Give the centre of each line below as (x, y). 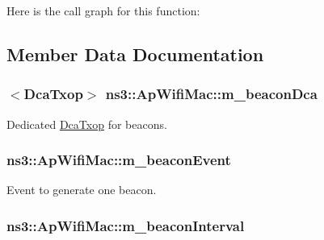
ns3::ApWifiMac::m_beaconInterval (126, 225)
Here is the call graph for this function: (103, 10)
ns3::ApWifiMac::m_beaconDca (211, 94)
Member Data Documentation (135, 54)
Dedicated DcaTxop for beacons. (87, 124)
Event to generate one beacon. (82, 190)
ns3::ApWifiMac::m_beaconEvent (119, 160)
